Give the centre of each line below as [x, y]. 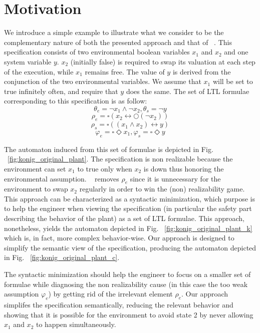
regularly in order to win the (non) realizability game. [162, 189]
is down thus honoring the [184, 168]
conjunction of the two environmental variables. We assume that [103, 81]
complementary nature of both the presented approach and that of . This [118, 42]
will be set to [233, 81]
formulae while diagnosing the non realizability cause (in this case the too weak [126, 284]
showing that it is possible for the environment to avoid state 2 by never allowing [129, 314]
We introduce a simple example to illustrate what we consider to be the [114, 32]
